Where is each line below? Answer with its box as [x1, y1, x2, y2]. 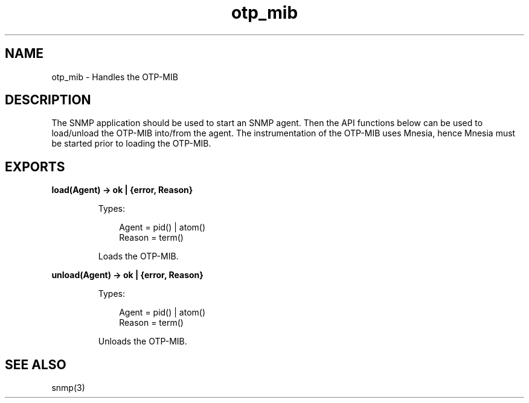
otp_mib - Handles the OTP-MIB [51, 71, 178, 82]
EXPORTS [5, 159, 65, 174]
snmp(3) [51, 382, 85, 393]
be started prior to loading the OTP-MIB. [51, 138, 211, 149]
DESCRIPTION [5, 92, 91, 108]
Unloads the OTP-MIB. [98, 336, 187, 347]
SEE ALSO [5, 357, 66, 372]
